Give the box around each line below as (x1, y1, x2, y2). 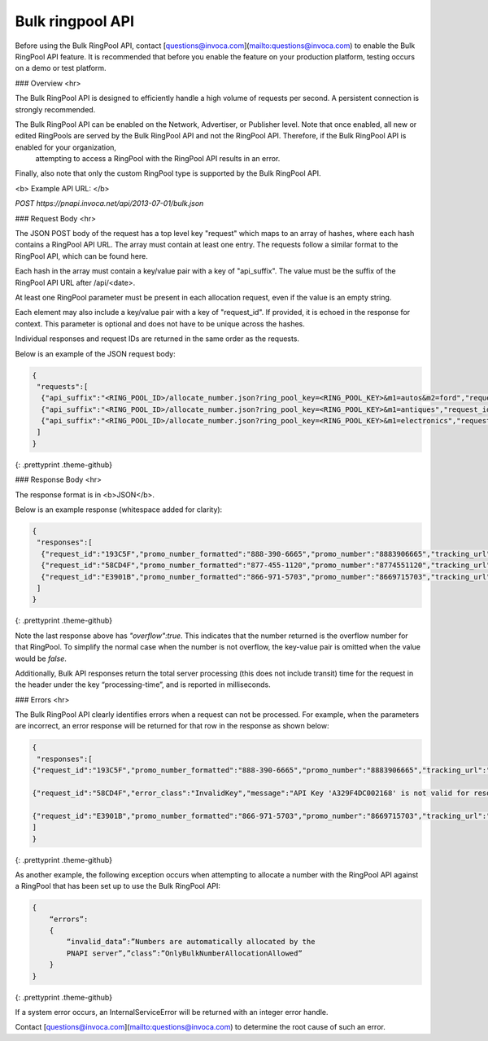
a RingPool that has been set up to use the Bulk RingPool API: (15, 881, 221, 891)
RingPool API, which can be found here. (15, 251, 148, 260)
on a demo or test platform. (15, 63, 107, 73)
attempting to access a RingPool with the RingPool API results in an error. (35, 154, 281, 164)
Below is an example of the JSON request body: (15, 348, 176, 358)
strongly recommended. (15, 104, 96, 114)
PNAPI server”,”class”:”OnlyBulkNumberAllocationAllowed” (66, 948, 303, 958)
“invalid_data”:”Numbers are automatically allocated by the (66, 937, 316, 947)
